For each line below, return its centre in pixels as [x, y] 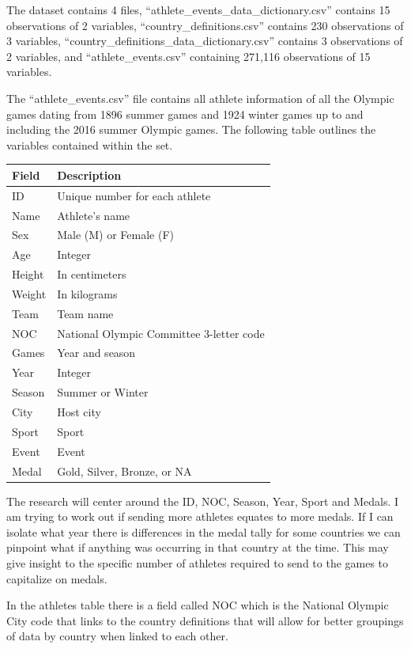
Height [28, 274]
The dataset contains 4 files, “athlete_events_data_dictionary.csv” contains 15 [198, 9]
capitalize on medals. [57, 578]
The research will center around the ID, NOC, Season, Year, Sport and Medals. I [203, 501]
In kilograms [87, 293]
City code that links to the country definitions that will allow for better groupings [205, 620]
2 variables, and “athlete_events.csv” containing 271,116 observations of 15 [189, 56]
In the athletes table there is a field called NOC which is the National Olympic [198, 605]
